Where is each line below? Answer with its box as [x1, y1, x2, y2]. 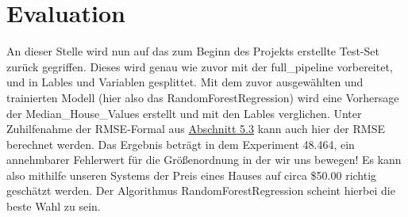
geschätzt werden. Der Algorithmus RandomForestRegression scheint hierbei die [6, 182, 395, 199]
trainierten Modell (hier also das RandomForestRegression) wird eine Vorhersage [6, 89, 399, 105]
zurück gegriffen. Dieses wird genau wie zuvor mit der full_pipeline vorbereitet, [6, 58, 393, 74]
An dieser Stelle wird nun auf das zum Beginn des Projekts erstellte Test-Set [6, 43, 379, 59]
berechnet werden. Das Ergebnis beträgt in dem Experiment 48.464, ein [6, 135, 355, 152]
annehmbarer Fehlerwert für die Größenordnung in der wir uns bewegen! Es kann [6, 151, 402, 168]
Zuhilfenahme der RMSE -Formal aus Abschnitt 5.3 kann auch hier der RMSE [6, 120, 385, 137]
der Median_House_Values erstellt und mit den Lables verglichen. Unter [6, 105, 362, 121]
